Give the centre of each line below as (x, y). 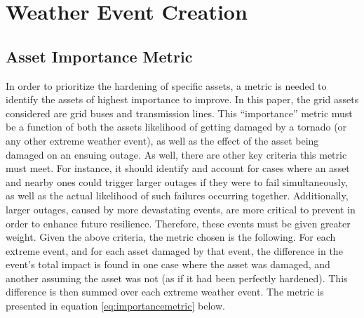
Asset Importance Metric (99, 56)
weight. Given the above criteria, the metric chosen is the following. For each (171, 237)
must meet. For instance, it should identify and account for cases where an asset (178, 168)
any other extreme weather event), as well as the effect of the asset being (162, 140)
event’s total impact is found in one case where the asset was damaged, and (168, 264)
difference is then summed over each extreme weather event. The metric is (165, 292)
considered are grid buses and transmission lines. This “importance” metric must (179, 113)
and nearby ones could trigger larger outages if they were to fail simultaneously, (177, 181)
